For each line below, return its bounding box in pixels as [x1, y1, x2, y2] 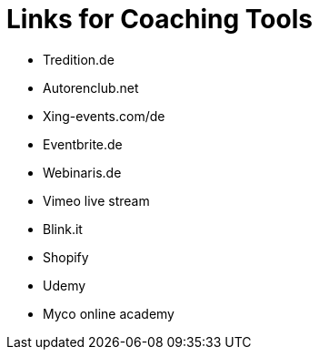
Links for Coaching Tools [6, 4, 313, 35]
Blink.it [43, 220, 83, 237]
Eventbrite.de [43, 136, 123, 152]
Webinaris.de [43, 164, 122, 180]
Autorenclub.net [43, 79, 139, 96]
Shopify [43, 249, 89, 265]
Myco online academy [43, 305, 174, 321]
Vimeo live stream [43, 192, 150, 209]
